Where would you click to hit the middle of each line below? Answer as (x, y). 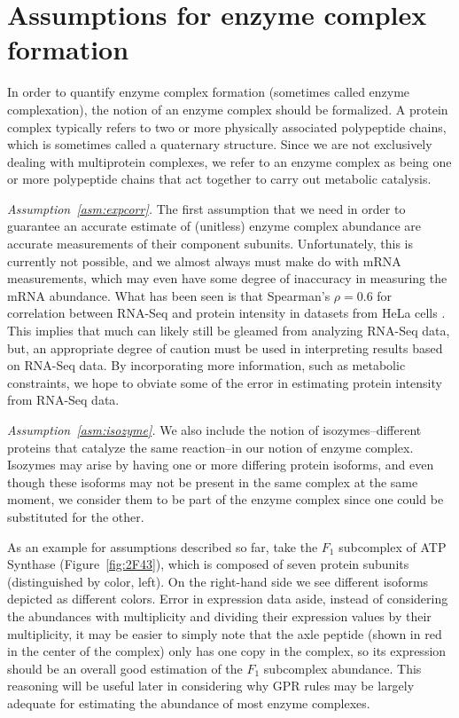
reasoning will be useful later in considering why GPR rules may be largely (211, 686)
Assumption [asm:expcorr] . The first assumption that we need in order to (206, 208)
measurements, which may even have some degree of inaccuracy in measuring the (227, 278)
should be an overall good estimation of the (125, 668)
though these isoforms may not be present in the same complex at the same (213, 481)
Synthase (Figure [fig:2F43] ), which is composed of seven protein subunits (208, 564)
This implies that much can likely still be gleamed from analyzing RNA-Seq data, (229, 331)
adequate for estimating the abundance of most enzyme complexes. (189, 702)
